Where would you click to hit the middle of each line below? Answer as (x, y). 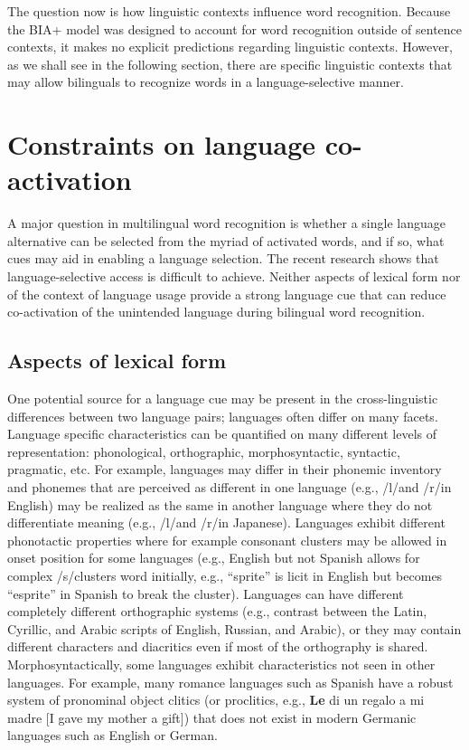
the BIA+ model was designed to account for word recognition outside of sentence (235, 28)
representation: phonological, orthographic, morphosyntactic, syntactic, (204, 451)
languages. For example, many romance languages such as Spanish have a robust (230, 682)
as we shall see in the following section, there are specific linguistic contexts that (230, 64)
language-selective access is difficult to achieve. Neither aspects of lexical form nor (234, 276)
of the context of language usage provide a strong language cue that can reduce (227, 294)
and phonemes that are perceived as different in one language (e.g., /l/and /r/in (230, 487)
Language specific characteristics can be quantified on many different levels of (222, 434)
